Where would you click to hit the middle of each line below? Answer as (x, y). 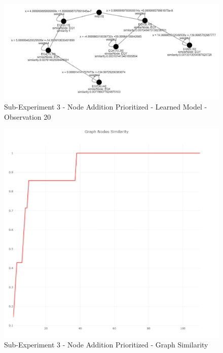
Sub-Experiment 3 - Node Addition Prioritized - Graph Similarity (106, 345)
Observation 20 (28, 116)
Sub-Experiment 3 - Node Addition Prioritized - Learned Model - (106, 106)
